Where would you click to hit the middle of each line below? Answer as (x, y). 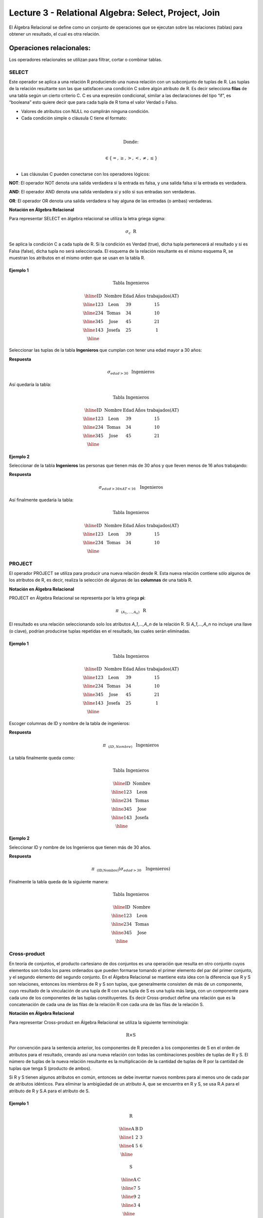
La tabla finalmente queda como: (42, 758)
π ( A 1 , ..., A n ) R (131, 612)
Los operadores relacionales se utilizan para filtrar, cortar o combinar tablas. (86, 59)
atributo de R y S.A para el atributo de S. (49, 1091)
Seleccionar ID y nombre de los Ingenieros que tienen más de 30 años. (80, 847)
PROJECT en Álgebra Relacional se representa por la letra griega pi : (77, 598)
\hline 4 (127, 1146)
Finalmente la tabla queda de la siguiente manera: (59, 881)
